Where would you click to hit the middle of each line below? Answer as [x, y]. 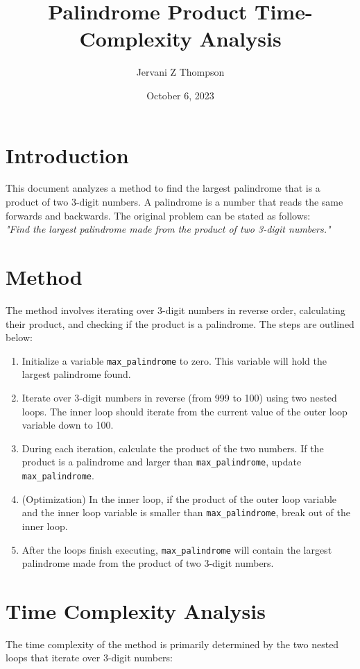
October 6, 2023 [180, 95]
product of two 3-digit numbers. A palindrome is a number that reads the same [174, 202]
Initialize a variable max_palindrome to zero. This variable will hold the [174, 360]
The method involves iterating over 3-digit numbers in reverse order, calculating [175, 309]
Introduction [67, 155]
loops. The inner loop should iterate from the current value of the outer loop [185, 411]
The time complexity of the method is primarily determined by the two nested [172, 644]
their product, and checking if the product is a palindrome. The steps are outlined [180, 323]
